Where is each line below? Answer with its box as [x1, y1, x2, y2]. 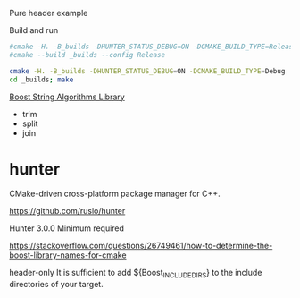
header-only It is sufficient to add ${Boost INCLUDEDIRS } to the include [9, 268, 262, 280]
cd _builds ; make [9, 75, 74, 84]
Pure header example [9, 8, 88, 18]
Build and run [9, 25, 59, 35]
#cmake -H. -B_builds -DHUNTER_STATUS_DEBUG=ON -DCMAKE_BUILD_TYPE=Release [9, 42, 297, 51]
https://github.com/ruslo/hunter [9, 206, 126, 217]
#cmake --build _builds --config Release [9, 50, 166, 59]
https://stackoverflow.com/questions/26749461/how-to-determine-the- [9, 241, 273, 251]
